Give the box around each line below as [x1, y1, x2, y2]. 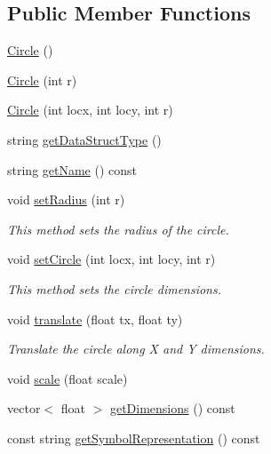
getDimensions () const [109, 399, 235, 418]
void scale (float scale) [7, 369, 128, 387]
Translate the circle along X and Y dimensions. [7, 339, 265, 358]
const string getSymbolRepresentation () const [7, 428, 260, 447]
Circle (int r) [7, 70, 77, 89]
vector [7, 399, 41, 418]
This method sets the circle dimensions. [7, 279, 222, 298]
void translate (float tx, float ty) [7, 309, 183, 328]
